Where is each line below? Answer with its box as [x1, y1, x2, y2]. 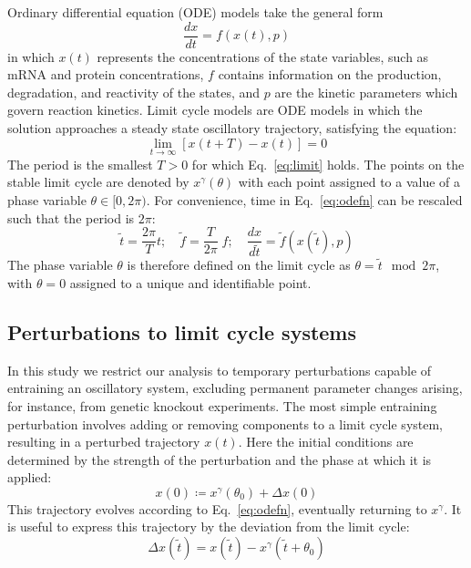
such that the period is [7, 208, 135, 227]
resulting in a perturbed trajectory [7, 432, 200, 451]
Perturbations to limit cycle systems [7, 317, 357, 346]
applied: [7, 468, 52, 487]
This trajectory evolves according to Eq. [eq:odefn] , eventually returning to [7, 499, 427, 518]
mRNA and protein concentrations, [7, 65, 204, 84]
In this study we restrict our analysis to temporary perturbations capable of [7, 360, 432, 379]
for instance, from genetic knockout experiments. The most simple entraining [7, 396, 437, 415]
